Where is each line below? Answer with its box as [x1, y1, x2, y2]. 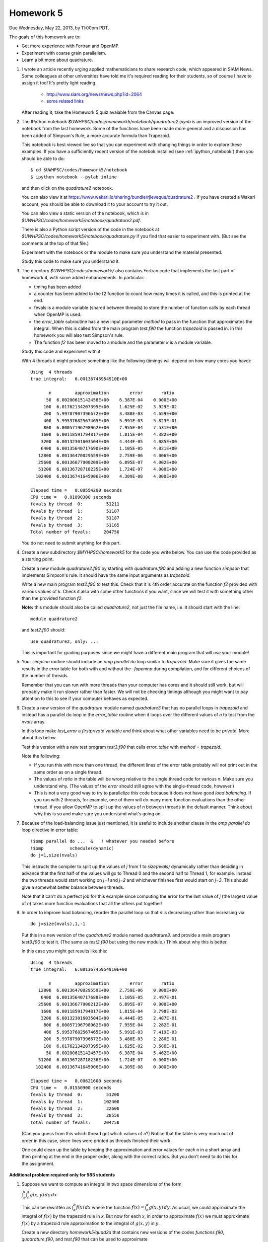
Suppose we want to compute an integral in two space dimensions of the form [21, 1181, 182, 1187]
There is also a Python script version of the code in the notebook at [21, 226, 160, 232]
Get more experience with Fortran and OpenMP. [21, 43, 120, 49]
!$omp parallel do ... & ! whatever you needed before [30, 839, 175, 844]
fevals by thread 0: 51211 [30, 501, 120, 507]
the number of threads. [21, 673, 69, 679]
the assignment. [21, 1161, 55, 1166]
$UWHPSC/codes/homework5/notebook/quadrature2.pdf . [21, 217, 141, 223]
